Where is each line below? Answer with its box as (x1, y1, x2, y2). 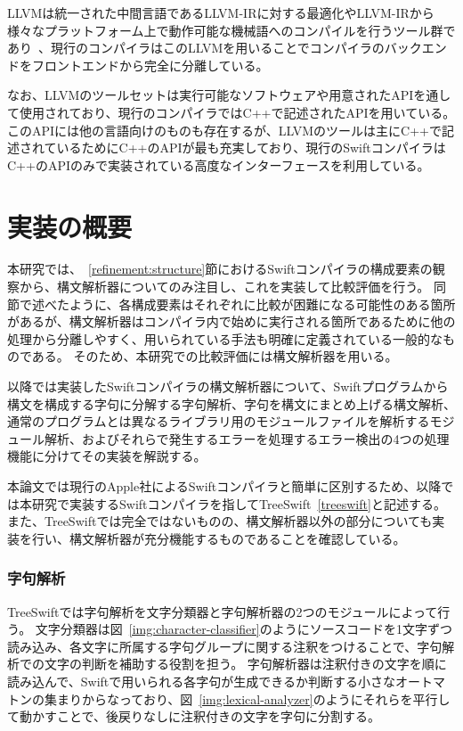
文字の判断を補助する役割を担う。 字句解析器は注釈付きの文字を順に (44, 654, 447, 673)
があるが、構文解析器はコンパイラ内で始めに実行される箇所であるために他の (7, 312, 456, 331)
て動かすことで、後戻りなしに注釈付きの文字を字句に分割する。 (7, 707, 381, 726)
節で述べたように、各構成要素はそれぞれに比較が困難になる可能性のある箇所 (7, 294, 456, 313)
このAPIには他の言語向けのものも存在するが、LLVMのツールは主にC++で (7, 120, 442, 139)
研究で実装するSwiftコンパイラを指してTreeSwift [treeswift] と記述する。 (31, 494, 446, 513)
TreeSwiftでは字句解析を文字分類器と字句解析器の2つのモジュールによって (7, 602, 438, 620)
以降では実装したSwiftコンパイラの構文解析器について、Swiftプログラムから (7, 377, 449, 396)
